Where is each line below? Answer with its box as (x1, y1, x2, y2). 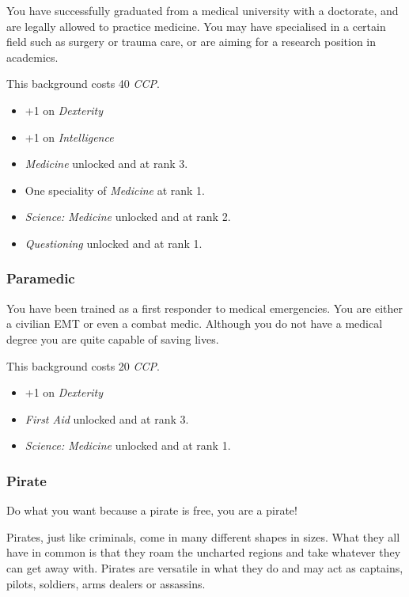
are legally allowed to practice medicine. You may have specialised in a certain (6, 17, 386, 34)
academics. (6, 48, 59, 65)
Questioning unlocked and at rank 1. (25, 234, 203, 251)
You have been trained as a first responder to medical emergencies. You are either (6, 299, 403, 316)
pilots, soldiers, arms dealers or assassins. (6, 575, 206, 591)
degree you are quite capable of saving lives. (6, 330, 219, 347)
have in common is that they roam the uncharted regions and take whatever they (6, 544, 401, 561)
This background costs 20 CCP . (6, 357, 160, 374)
